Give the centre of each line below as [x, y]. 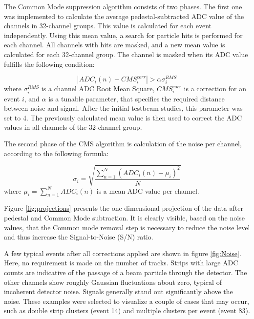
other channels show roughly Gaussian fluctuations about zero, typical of [113, 282]
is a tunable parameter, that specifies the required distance [137, 98]
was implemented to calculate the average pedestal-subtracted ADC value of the [124, 16]
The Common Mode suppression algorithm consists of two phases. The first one [123, 6]
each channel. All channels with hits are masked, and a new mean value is [115, 45]
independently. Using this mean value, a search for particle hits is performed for [123, 35]
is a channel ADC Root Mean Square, [98, 89]
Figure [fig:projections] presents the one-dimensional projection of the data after [124, 208]
